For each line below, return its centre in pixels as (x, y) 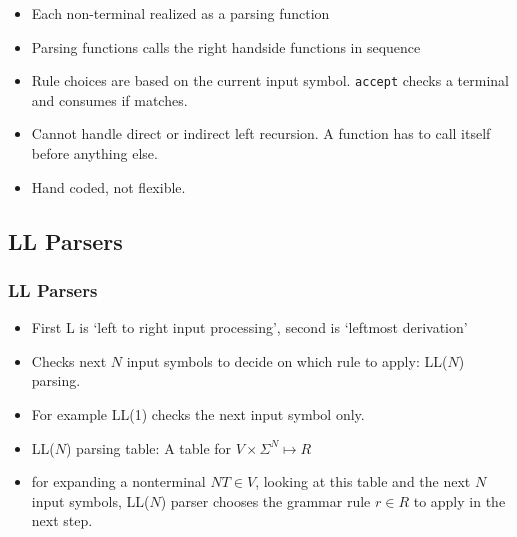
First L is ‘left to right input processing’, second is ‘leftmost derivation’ (249, 327)
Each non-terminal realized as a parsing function (180, 13)
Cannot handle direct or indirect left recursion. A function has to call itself (261, 133)
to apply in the (459, 500)
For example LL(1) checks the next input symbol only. (198, 414)
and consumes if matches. (109, 99)
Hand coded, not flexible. (108, 186)
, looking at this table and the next (363, 481)
